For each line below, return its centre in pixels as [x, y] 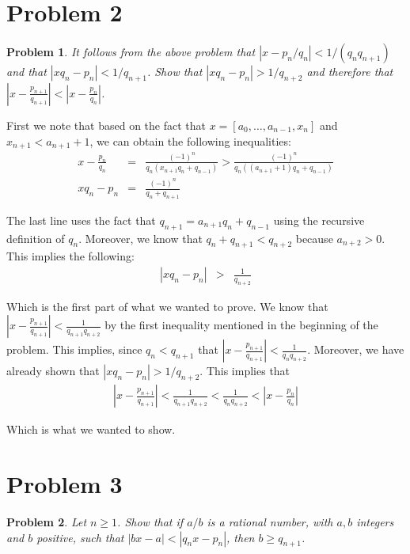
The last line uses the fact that [81, 220]
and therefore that [350, 72]
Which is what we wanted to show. [91, 429]
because [314, 238]
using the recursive [319, 220]
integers [375, 522]
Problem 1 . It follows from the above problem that [131, 52]
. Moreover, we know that [140, 238]
